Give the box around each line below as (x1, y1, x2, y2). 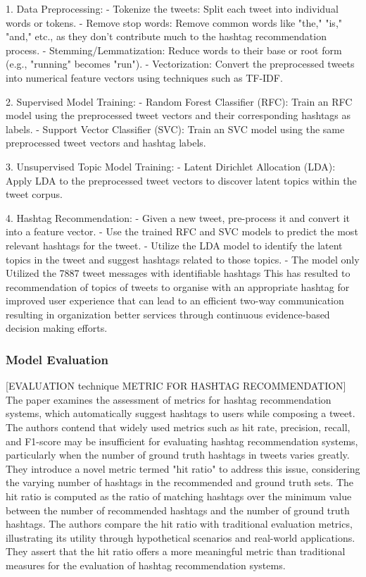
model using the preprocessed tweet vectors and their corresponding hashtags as (6, 108, 351, 123)
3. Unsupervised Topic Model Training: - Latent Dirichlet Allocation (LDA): (6, 159, 336, 173)
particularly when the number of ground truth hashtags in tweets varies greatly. (6, 447, 350, 462)
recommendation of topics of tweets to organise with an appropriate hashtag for (6, 279, 350, 294)
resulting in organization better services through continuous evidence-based (6, 306, 330, 321)
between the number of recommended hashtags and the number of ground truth (6, 502, 350, 517)
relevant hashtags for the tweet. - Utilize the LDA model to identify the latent (6, 237, 343, 252)
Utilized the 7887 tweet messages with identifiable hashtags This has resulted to (6, 266, 351, 280)
